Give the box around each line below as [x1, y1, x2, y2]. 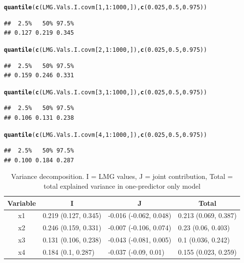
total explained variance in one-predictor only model [44, 180, 200, 191]
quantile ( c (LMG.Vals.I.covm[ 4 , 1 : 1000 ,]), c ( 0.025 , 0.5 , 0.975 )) [4, 131, 207, 138]
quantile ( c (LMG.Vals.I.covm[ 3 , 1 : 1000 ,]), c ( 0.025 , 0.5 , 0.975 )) [4, 88, 207, 96]
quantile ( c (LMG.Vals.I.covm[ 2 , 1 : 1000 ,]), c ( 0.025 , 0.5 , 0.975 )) [4, 46, 207, 53]
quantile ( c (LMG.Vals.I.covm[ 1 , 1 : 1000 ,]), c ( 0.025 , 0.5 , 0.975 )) [4, 4, 207, 11]
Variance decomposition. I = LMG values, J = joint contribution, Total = [11, 171, 233, 181]
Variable [7, 197, 36, 208]
